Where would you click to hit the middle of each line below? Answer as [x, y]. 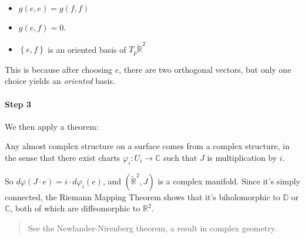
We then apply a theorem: [52, 126]
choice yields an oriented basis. [60, 81]
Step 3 [18, 104]
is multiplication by [242, 157]
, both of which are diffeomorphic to [75, 208]
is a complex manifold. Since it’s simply [229, 181]
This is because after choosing [59, 69]
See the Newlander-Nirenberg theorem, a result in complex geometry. [152, 228]
